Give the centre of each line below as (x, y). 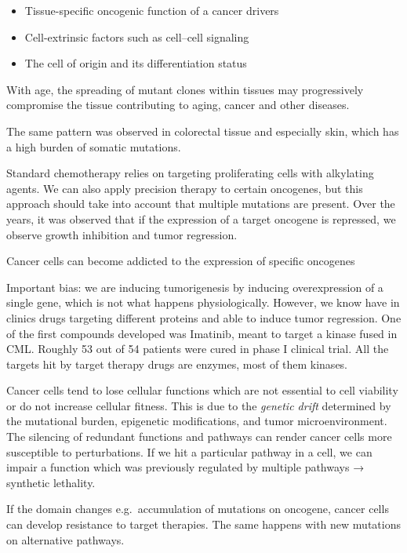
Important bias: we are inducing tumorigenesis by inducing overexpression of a (195, 287)
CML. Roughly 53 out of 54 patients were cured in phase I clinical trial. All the (198, 349)
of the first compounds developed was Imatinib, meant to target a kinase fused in (202, 333)
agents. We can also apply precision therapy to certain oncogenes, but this (185, 188)
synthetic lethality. (51, 482)
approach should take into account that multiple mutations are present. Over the (201, 204)
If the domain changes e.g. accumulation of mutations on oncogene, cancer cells (198, 509)
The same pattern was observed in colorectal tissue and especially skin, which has (203, 131)
